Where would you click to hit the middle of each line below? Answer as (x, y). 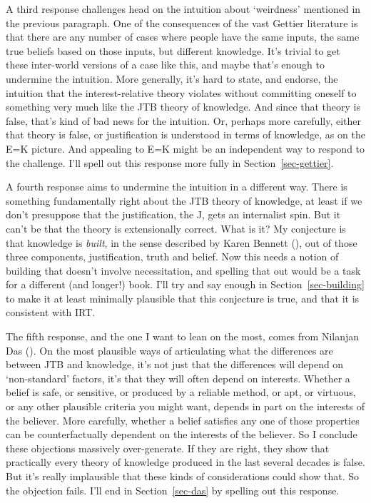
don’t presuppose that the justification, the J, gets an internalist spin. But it (173, 214)
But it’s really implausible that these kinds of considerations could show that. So (183, 476)
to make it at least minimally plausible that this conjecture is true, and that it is (183, 298)
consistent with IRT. (51, 312)
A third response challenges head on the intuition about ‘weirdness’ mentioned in (183, 9)
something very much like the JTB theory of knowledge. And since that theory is (183, 107)
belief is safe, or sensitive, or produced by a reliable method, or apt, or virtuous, (181, 392)
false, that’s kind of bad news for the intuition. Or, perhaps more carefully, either (183, 120)
